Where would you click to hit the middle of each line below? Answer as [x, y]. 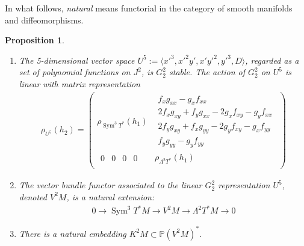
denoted [33, 196]
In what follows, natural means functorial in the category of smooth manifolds [149, 8]
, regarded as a [272, 60]
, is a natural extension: [110, 196]
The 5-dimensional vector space [77, 60]
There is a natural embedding [73, 233]
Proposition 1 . [35, 40]
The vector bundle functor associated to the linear [110, 185]
